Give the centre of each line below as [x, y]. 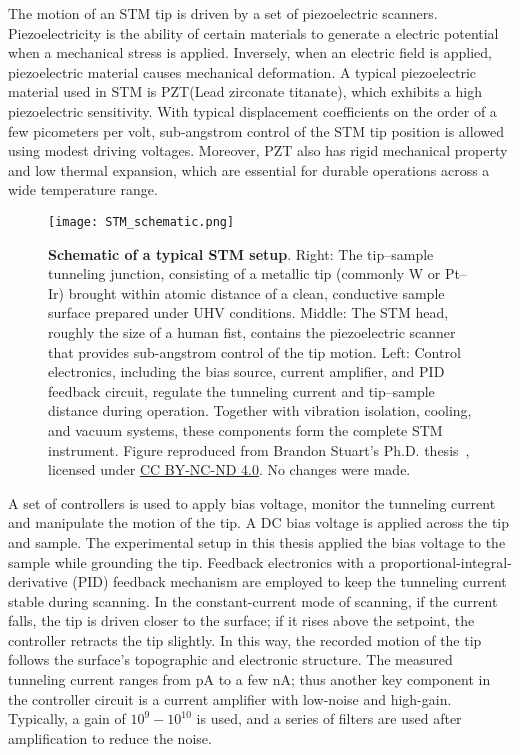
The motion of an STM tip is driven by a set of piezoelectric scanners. [223, 13]
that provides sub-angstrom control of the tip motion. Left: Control [254, 351]
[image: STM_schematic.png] [141, 221]
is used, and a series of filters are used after [329, 718]
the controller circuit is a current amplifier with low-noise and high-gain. [230, 698]
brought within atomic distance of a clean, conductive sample [256, 292]
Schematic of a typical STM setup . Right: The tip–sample [241, 253]
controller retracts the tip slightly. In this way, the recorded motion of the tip [245, 639]
